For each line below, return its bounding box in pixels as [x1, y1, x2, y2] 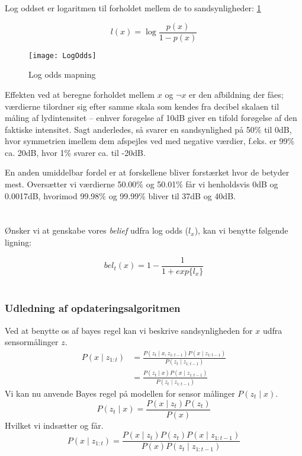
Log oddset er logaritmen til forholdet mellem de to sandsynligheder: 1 [5, 2, 261, 14]
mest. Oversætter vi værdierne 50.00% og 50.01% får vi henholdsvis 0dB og [5, 178, 278, 190]
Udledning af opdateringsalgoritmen [5, 301, 181, 315]
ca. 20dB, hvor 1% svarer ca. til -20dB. [5, 146, 146, 158]
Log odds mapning [28, 68, 96, 81]
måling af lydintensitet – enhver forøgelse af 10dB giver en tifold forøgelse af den [5, 111, 297, 124]
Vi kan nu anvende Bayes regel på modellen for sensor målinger [5, 387, 235, 399]
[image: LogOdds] [28, 51, 97, 60]
